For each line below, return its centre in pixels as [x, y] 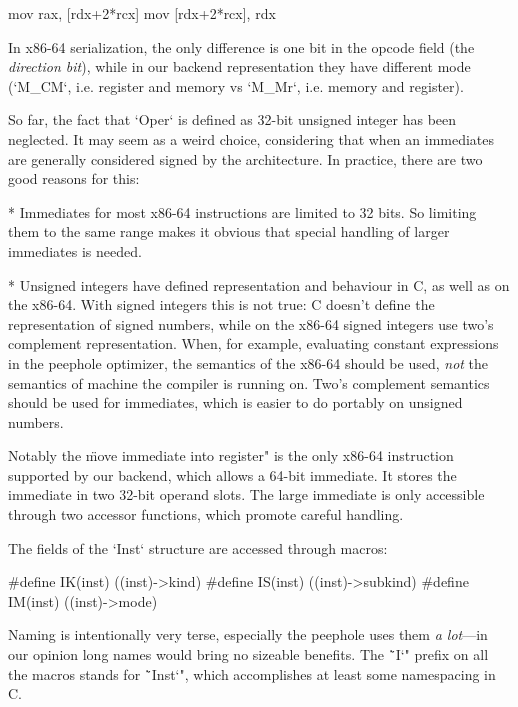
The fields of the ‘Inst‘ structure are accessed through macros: [198, 547]
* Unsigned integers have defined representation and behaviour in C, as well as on [259, 284]
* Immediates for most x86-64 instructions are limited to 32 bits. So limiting [242, 211]
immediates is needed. [75, 250]
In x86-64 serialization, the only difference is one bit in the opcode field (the [241, 46]
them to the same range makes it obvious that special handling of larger [229, 231]
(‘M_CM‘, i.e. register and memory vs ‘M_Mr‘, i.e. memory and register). [236, 85]
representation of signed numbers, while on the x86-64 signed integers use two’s [251, 323]
